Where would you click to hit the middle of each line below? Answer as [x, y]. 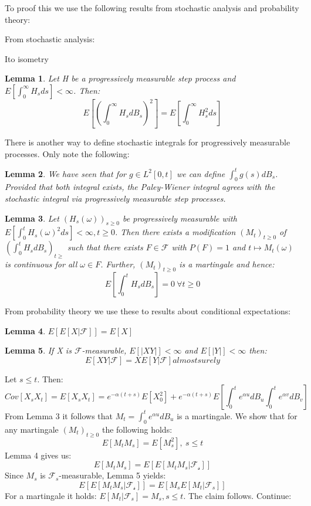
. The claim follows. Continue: [237, 495]
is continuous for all [41, 264]
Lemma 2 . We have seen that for [66, 173]
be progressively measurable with [180, 218]
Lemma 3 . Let [32, 218]
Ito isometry [27, 58]
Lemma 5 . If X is [38, 350]
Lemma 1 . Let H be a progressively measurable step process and [120, 78]
